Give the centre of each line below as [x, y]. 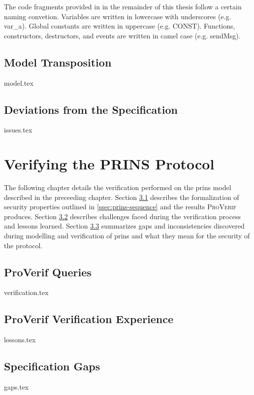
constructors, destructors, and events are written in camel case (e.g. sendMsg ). [122, 35]
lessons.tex [20, 340]
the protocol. [23, 245]
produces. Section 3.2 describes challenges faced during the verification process [122, 216]
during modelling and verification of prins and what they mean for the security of [127, 236]
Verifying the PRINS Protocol [109, 164]
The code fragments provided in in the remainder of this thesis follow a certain [123, 6]
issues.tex [18, 130]
